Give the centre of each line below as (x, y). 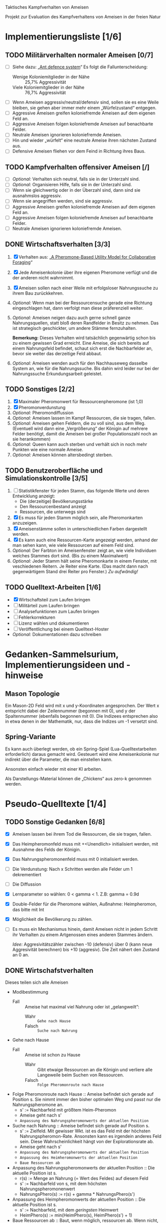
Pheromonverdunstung (42, 408)
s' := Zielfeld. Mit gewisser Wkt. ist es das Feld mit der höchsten (85, 1131)
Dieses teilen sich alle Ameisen (37, 982)
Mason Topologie (32, 694)
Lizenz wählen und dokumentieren (54, 623)
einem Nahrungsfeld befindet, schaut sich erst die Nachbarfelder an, (83, 348)
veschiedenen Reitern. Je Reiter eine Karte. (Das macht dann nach (80, 566)
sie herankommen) (31, 439)
